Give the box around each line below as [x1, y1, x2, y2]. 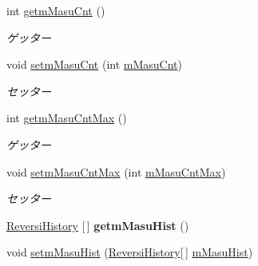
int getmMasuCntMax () [6, 109, 127, 126]
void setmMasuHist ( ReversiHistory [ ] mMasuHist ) [6, 244, 253, 260]
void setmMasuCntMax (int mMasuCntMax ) [6, 163, 226, 180]
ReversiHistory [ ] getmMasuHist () [6, 216, 189, 233]
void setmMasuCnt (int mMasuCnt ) [6, 56, 182, 73]
